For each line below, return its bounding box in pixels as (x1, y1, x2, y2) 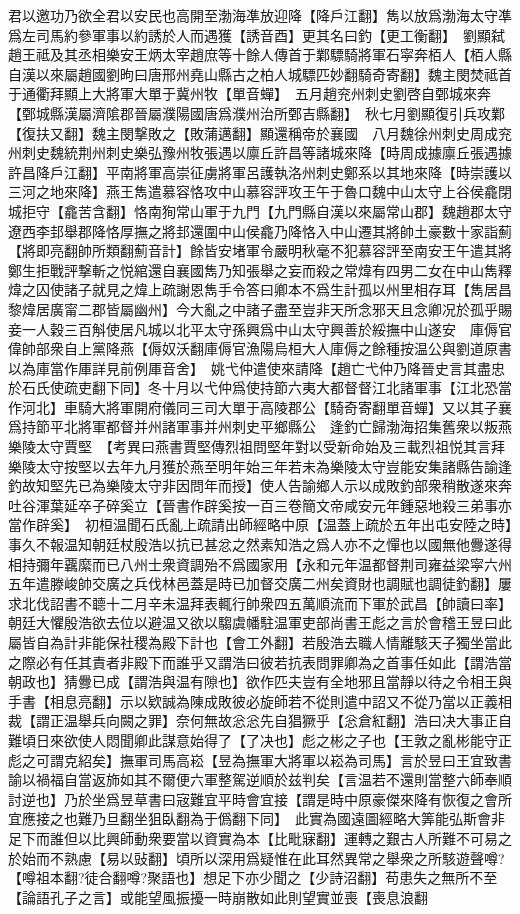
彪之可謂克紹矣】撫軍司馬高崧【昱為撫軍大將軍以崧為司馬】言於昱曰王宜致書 (8, 749, 512, 770)
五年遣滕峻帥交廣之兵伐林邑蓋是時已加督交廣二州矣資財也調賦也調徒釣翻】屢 (8, 573, 512, 594)
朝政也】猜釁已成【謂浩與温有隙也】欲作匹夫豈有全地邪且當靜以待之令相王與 (8, 671, 512, 692)
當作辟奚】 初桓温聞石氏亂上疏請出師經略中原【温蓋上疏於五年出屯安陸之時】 (8, 514, 512, 535)
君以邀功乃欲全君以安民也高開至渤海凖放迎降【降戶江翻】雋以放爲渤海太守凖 (8, 5, 512, 25)
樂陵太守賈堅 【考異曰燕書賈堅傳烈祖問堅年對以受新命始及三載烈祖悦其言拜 (8, 436, 505, 457)
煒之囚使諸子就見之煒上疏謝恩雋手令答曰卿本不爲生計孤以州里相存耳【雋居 (8, 279, 498, 300)
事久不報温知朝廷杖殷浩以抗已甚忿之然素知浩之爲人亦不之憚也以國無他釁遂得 (8, 534, 512, 555)
